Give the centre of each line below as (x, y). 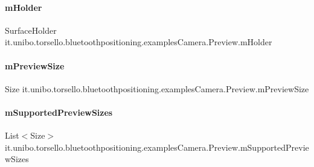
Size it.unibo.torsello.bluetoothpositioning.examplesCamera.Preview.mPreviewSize (157, 88)
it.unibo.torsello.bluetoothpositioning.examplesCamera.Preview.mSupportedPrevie (157, 147)
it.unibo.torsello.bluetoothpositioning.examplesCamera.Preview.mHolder (139, 42)
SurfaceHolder (31, 30)
